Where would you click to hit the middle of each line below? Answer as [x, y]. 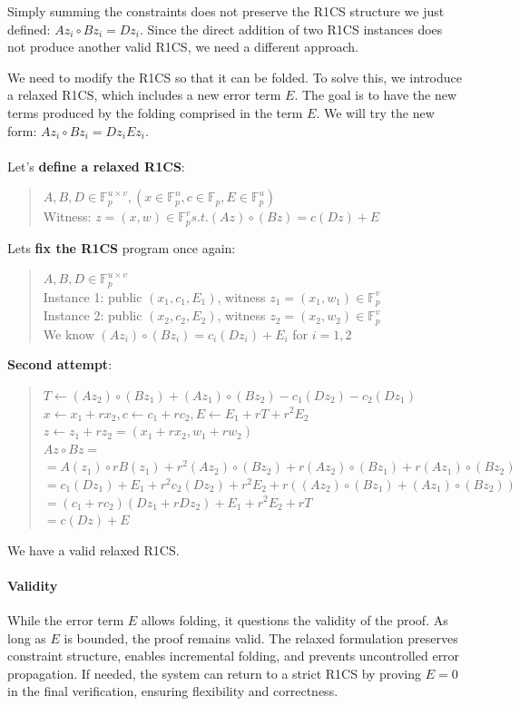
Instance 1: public [93, 296]
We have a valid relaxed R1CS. [93, 549]
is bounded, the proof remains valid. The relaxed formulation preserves [261, 637]
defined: [29, 29]
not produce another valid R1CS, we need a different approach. [183, 47]
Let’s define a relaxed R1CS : [96, 166]
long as [27, 637]
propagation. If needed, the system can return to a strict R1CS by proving [215, 673]
